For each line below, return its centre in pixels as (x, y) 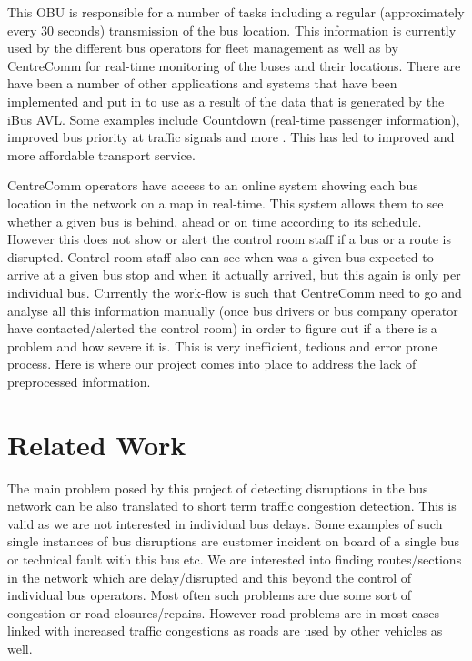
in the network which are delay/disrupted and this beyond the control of (210, 577)
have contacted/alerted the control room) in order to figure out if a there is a (222, 328)
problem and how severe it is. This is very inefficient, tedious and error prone (222, 346)
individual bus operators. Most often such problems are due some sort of (210, 595)
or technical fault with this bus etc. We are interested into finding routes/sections (235, 559)
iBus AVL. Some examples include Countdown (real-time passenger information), (234, 119)
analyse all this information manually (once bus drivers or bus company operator (233, 310)
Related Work (97, 444)
